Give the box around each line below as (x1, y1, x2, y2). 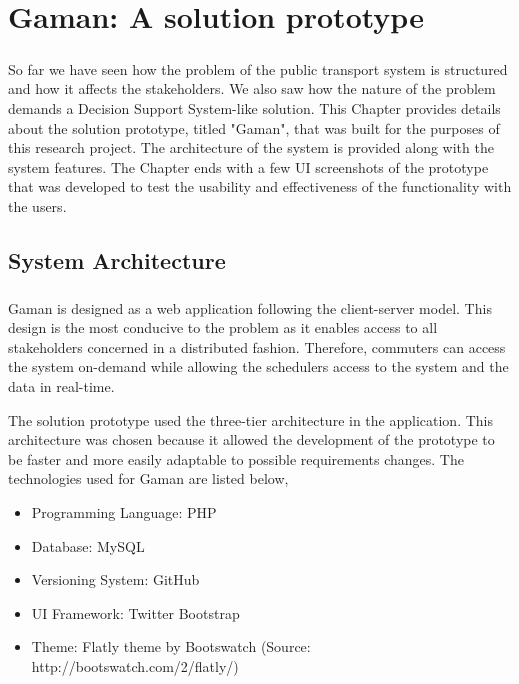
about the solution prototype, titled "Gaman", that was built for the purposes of (8, 117, 500, 138)
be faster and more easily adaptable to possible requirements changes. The (8, 448, 464, 469)
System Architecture (8, 244, 226, 275)
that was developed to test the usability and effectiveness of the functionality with (8, 176, 512, 197)
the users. (8, 195, 67, 216)
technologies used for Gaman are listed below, (8, 468, 289, 489)
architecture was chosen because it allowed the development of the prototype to (8, 429, 495, 450)
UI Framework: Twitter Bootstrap (31, 602, 240, 623)
